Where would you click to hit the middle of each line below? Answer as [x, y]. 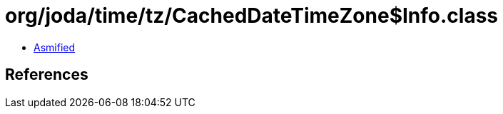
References [47, 75]
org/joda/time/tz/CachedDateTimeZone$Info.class [252, 16]
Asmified [55, 47]
